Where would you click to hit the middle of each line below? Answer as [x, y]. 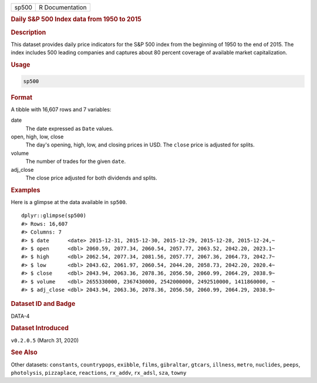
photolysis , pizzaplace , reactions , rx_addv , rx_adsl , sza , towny [99, 373]
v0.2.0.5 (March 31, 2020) [45, 340]
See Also [24, 352]
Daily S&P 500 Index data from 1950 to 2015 [76, 19]
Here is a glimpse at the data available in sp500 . [69, 202]
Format [21, 97]
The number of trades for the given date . [76, 161]
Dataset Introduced [40, 328]
